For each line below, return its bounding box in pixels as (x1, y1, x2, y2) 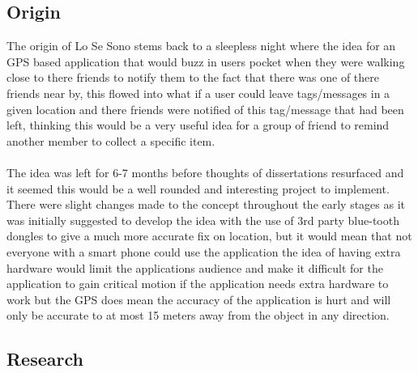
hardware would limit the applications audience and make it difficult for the (6, 259, 383, 276)
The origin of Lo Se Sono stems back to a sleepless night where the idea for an (6, 37, 396, 54)
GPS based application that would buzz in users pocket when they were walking (6, 53, 405, 70)
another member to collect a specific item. (6, 132, 215, 149)
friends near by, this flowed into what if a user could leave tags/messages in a (6, 84, 390, 101)
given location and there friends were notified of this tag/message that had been (6, 100, 404, 117)
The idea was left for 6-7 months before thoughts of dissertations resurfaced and (6, 163, 404, 180)
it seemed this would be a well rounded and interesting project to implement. (6, 180, 390, 197)
